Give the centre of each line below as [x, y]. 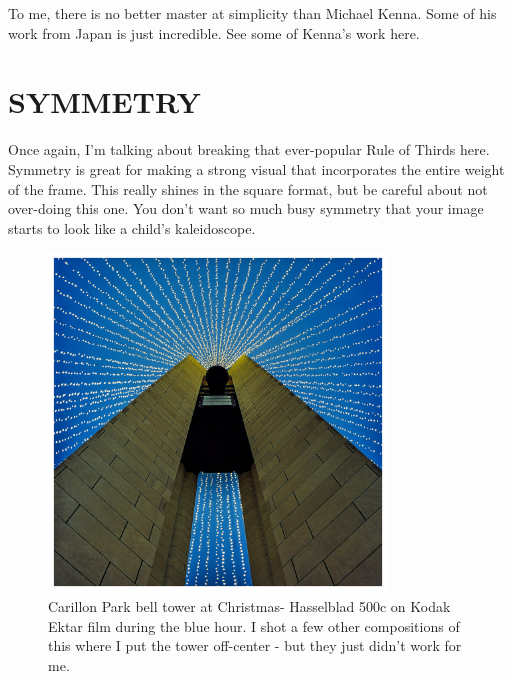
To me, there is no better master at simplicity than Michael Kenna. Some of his [252, 13]
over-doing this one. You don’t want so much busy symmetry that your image [246, 208]
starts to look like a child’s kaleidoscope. [132, 227]
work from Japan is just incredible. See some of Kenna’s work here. [214, 32]
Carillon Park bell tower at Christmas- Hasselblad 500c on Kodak [249, 606]
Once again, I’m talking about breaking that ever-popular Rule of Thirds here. [249, 149]
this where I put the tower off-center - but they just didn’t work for [255, 645]
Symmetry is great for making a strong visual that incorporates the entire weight [256, 168]
